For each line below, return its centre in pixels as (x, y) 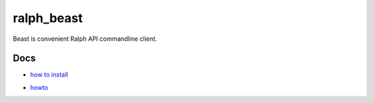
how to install (49, 75)
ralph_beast (48, 18)
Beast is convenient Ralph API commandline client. (85, 39)
